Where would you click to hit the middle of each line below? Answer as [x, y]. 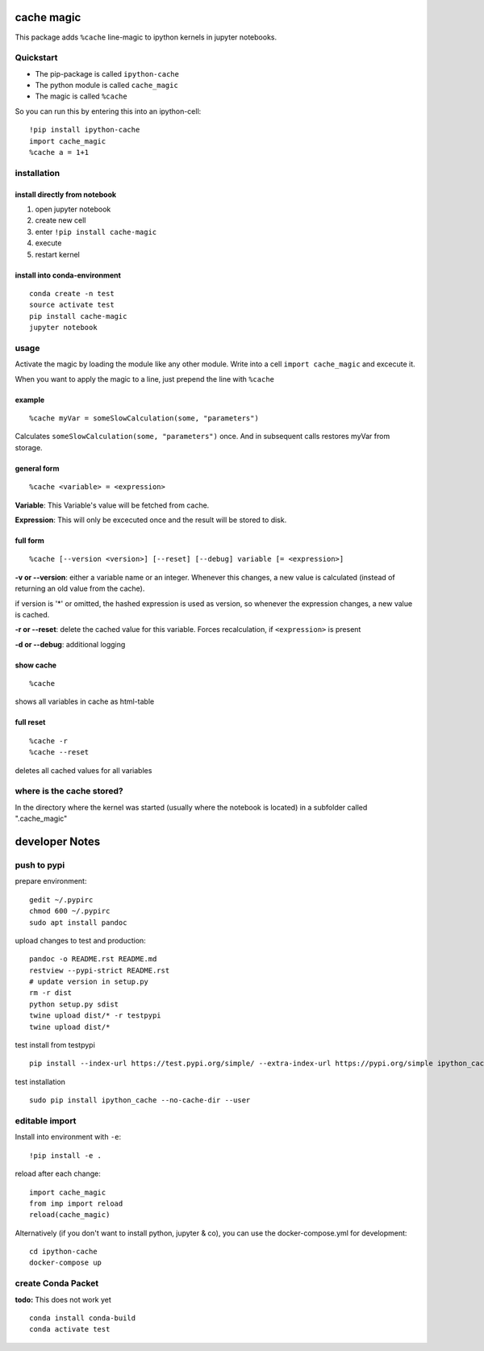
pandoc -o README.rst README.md [93, 959]
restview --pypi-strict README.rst [100, 970]
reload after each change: [58, 1173]
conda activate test [70, 1329]
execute [48, 243]
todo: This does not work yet [63, 1299]
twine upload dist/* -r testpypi [95, 1016]
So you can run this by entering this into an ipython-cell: [108, 111]
